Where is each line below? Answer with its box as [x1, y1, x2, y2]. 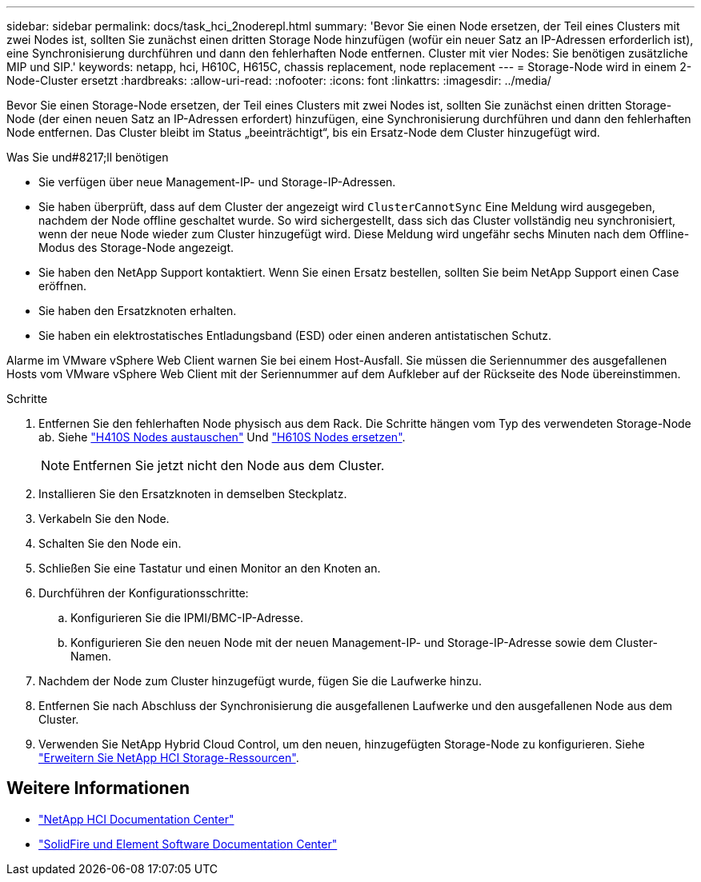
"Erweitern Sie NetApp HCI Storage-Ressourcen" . [38, 751, 299, 764]
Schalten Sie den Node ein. [38, 537, 182, 550]
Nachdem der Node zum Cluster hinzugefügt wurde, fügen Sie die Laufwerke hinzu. [38, 674, 482, 688]
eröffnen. [38, 279, 87, 293]
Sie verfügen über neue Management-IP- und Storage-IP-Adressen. [38, 175, 396, 189]
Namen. [70, 649, 112, 663]
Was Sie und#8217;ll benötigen [6, 150, 169, 164]
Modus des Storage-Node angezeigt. [38, 241, 234, 254]
